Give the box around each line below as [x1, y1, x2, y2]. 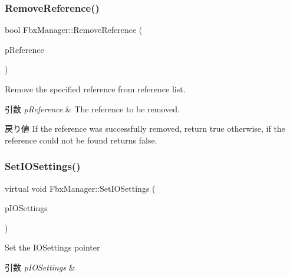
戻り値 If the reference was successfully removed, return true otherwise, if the [5, 122, 285, 135]
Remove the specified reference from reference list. [5, 83, 186, 95]
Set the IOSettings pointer [5, 241, 100, 253]
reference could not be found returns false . [5, 134, 157, 146]
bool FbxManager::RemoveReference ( [5, 24, 143, 36]
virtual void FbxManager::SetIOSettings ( [5, 182, 156, 194]
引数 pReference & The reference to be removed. [5, 102, 180, 115]
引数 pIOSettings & [5, 261, 75, 273]
